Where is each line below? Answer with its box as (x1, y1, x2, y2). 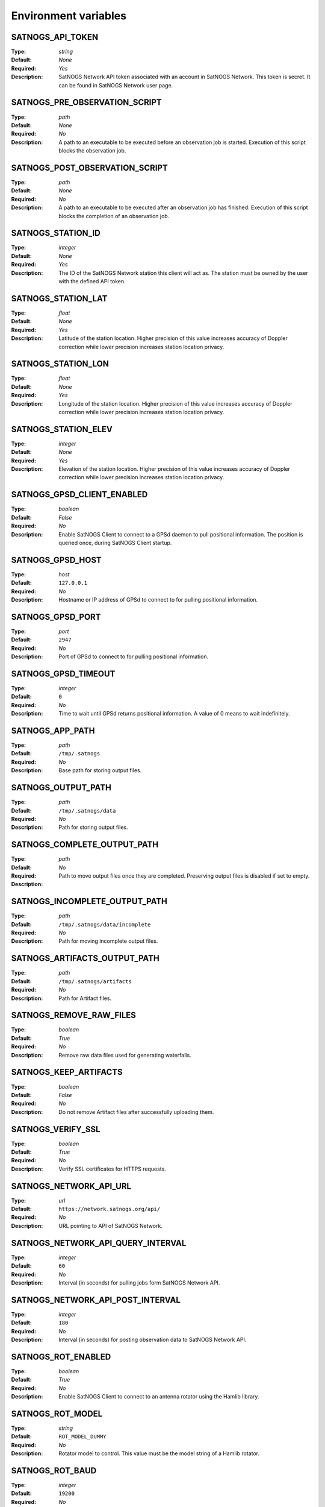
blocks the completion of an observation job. (58, 212, 170, 219)
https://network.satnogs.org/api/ (58, 1206, 161, 1213)
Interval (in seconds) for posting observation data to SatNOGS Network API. (58, 1336, 247, 1343)
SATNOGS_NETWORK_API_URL (11, 1181, 132, 1191)
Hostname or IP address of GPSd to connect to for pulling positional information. (58, 596, 258, 603)
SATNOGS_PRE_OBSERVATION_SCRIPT (11, 97, 162, 108)
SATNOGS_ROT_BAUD (11, 1465, 97, 1476)
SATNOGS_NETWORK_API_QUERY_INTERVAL (11, 1238, 187, 1248)
